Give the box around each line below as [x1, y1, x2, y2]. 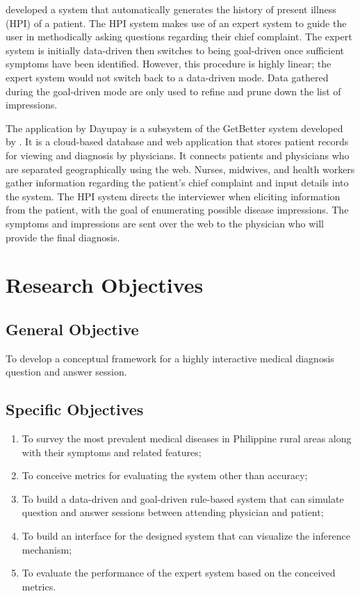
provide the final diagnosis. [6, 229, 120, 244]
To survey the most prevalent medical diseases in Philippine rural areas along [22, 431, 352, 446]
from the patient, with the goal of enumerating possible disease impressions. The [6, 202, 349, 217]
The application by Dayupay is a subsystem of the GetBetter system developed [6, 120, 343, 135]
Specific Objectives [6, 398, 144, 420]
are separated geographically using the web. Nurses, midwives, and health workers [6, 161, 355, 176]
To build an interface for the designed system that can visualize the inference [22, 529, 350, 543]
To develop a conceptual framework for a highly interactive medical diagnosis [6, 351, 334, 365]
